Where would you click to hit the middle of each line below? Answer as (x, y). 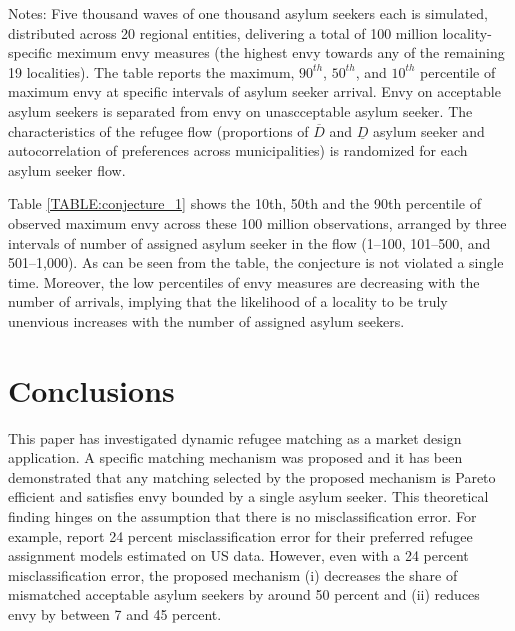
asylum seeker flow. (67, 169)
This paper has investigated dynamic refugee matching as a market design (235, 437)
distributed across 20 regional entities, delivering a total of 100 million (223, 32)
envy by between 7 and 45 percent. (115, 613)
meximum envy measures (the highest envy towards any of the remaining (280, 52)
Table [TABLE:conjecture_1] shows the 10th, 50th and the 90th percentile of (244, 203)
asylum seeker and (429, 130)
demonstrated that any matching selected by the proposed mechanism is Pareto (252, 476)
